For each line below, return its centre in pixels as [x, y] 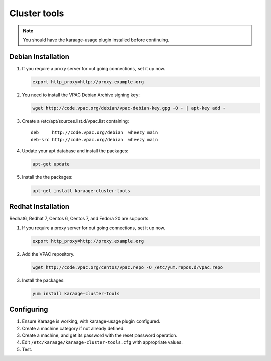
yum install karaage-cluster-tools [76, 294]
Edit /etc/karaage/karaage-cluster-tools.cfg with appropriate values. [102, 342]
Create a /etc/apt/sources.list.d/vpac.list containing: [76, 121]
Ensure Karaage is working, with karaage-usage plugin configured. [91, 321]
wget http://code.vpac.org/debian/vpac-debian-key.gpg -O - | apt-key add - [129, 108]
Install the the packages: [47, 177]
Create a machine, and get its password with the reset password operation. [100, 335]
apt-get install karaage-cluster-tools [81, 190]
